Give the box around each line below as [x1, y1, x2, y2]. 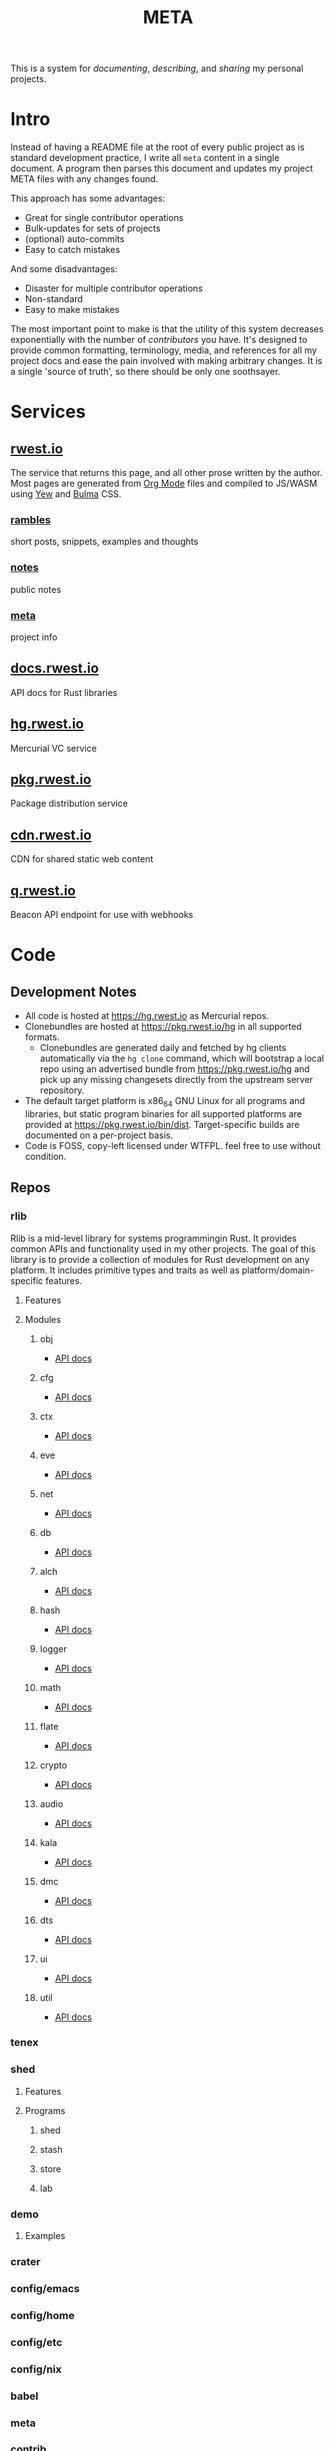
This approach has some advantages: [10, 192, 166, 205]
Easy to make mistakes [24, 304, 120, 316]
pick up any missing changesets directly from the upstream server [39, 1074, 313, 1086]
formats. [24, 1031, 60, 1043]
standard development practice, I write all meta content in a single [10, 152, 280, 164]
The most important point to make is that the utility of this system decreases [10, 323, 324, 335]
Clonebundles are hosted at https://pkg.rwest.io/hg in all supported [24, 1021, 302, 1033]
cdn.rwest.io [10, 826, 92, 843]
